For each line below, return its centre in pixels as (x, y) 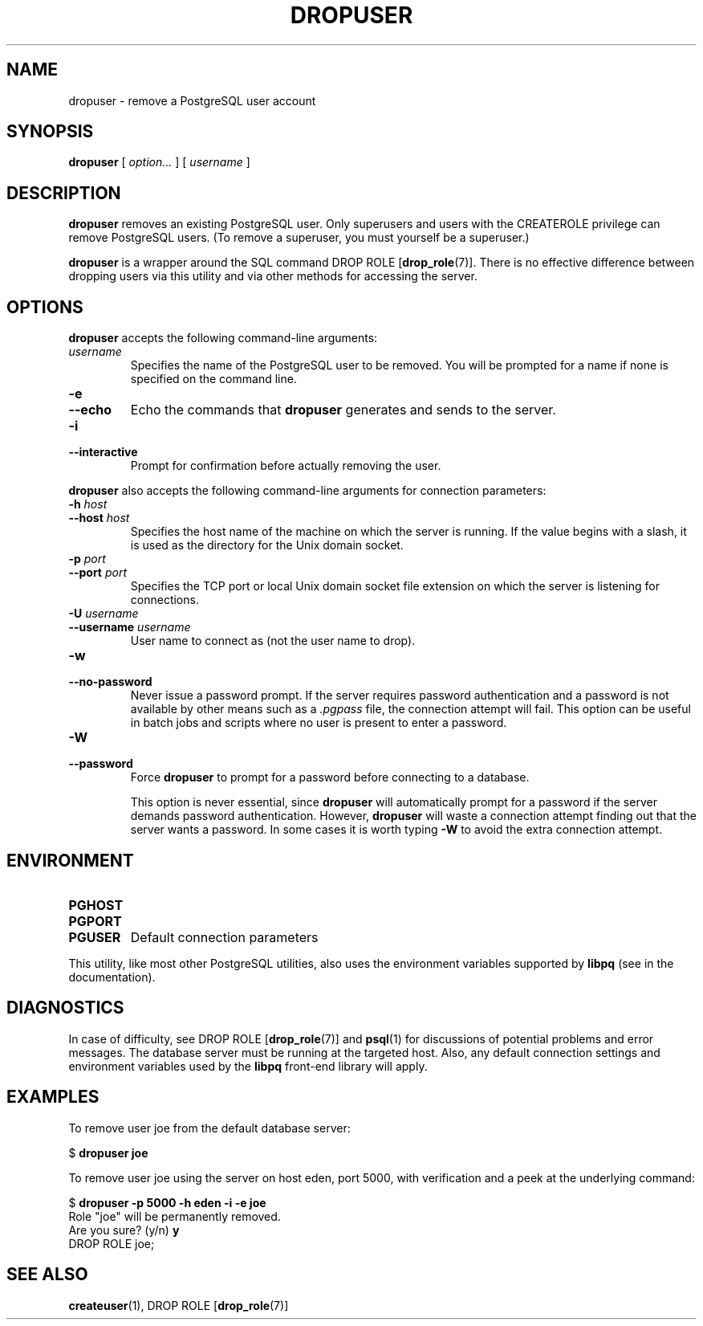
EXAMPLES (53, 1097)
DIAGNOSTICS (65, 1008)
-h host (88, 504)
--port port (98, 573)
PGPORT (95, 921)
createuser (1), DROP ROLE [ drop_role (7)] (179, 1305)
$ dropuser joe (108, 1153)
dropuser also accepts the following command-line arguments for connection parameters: (307, 491)
